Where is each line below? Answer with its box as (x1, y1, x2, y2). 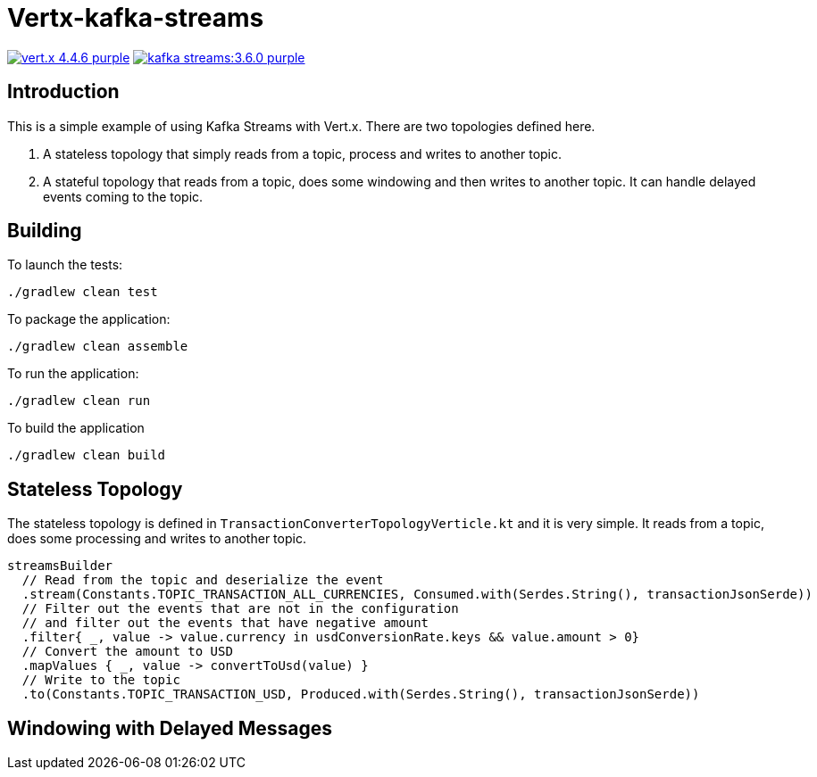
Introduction (7, 80, 120, 103)
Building (7, 219, 82, 243)
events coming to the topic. (43, 188, 204, 204)
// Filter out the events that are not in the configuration (21, 601, 459, 616)
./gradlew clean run (7, 393, 151, 409)
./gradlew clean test (7, 285, 158, 300)
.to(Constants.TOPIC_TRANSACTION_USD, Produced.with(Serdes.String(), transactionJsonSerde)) (21, 687, 700, 702)
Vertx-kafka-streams (7, 3, 264, 33)
